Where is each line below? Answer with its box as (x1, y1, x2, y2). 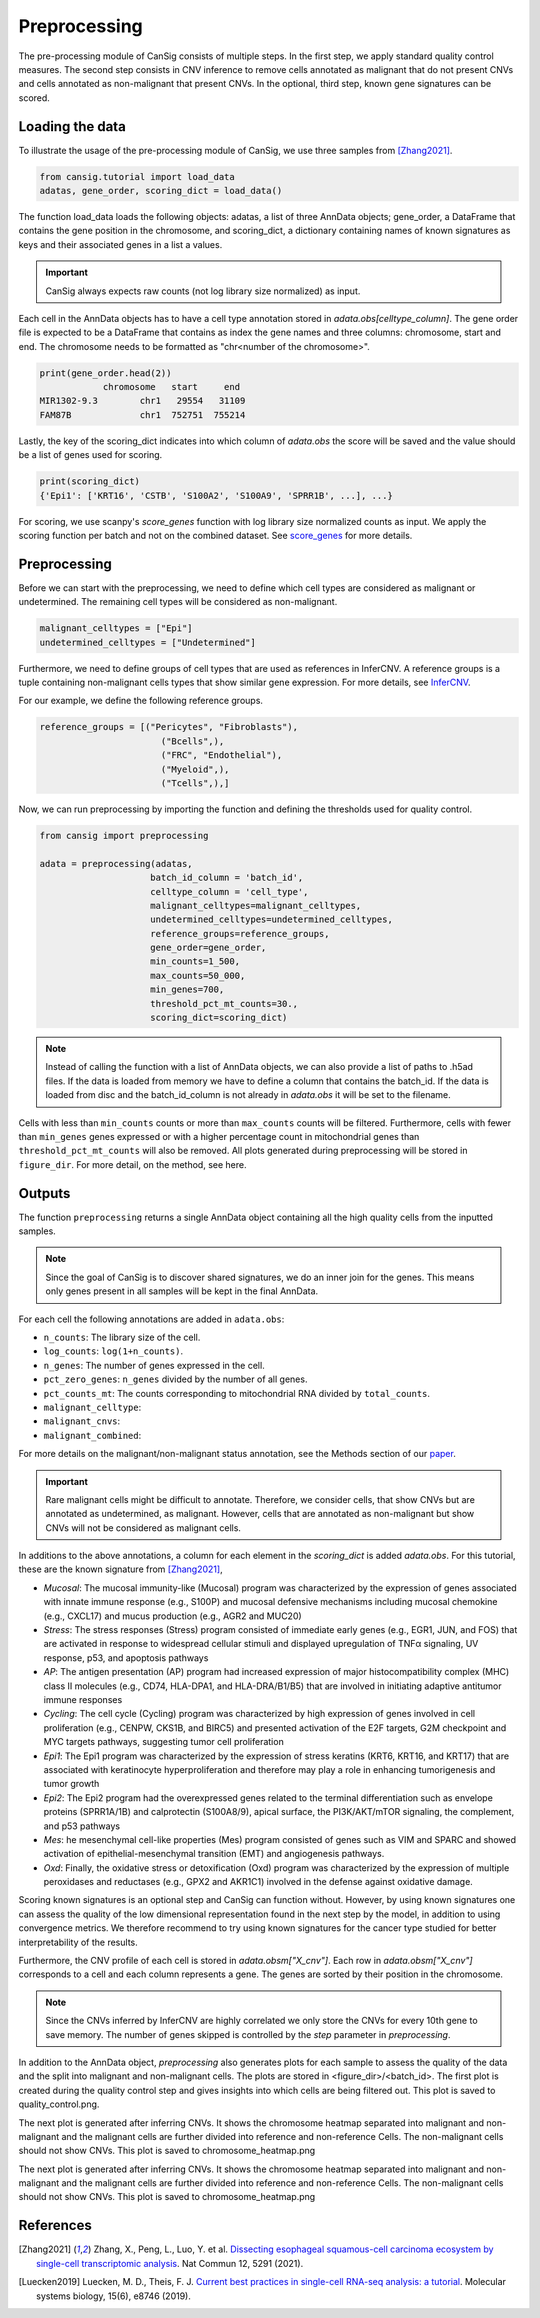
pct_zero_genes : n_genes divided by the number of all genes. (43, 1373, 308, 1385)
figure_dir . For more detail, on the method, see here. (18, 1158, 247, 1170)
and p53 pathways (43, 1820, 120, 1832)
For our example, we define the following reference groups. (18, 695, 264, 707)
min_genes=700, (150, 984, 225, 995)
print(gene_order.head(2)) (39, 367, 172, 379)
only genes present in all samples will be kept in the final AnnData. (45, 1285, 319, 1297)
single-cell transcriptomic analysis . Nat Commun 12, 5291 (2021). (36, 2257, 304, 2269)
